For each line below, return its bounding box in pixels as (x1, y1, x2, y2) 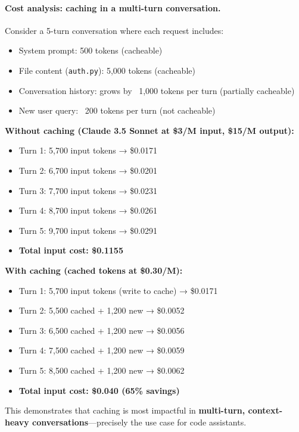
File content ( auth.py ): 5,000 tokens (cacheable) (18, 64, 195, 76)
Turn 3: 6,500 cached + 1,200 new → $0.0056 (18, 324, 185, 336)
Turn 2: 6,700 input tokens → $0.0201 (18, 164, 158, 177)
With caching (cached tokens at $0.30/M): (5, 264, 183, 276)
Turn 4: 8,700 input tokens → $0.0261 (18, 204, 158, 217)
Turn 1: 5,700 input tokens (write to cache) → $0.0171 (18, 284, 218, 296)
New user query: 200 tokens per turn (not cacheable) (18, 104, 216, 117)
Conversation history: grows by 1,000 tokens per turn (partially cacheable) (18, 84, 295, 96)
